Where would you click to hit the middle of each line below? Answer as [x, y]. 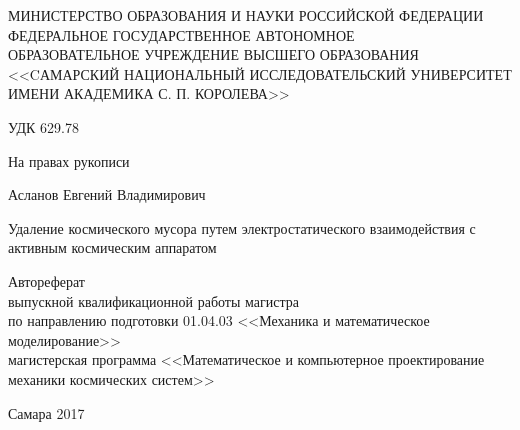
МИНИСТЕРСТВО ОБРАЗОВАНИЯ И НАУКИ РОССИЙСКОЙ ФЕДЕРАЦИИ [246, 15]
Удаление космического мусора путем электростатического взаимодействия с [242, 227]
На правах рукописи [69, 160]
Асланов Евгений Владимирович [107, 194]
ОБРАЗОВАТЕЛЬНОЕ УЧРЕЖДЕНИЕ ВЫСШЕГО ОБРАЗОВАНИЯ [213, 54]
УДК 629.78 [43, 126]
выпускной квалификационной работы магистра [153, 300]
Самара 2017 [46, 412]
